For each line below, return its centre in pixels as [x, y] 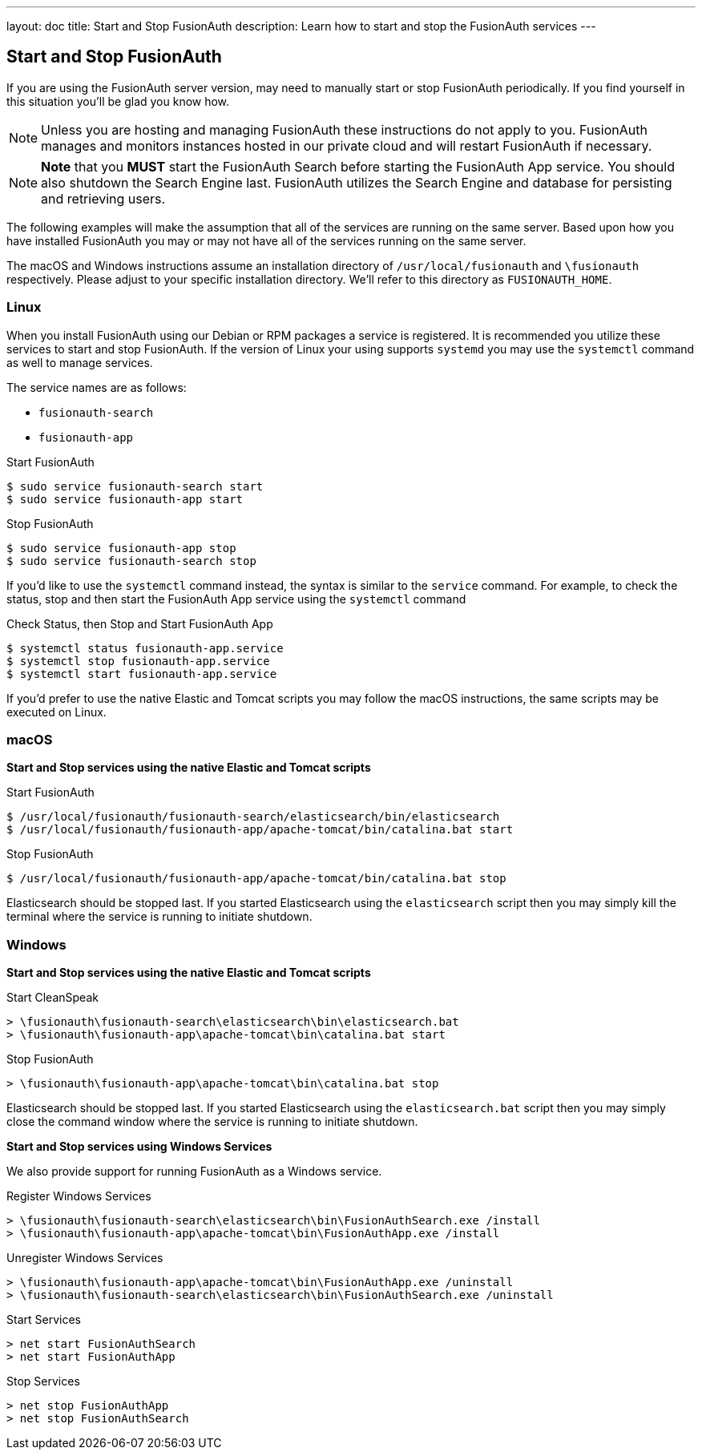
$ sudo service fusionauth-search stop [131, 561]
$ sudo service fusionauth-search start [135, 486]
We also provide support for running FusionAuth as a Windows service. [194, 1172]
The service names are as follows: [97, 387]
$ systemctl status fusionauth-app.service [145, 648]
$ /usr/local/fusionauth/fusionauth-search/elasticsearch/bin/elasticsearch [253, 817]
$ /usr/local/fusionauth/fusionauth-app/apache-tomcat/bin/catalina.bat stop [256, 879]
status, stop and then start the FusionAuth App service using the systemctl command [236, 599]
